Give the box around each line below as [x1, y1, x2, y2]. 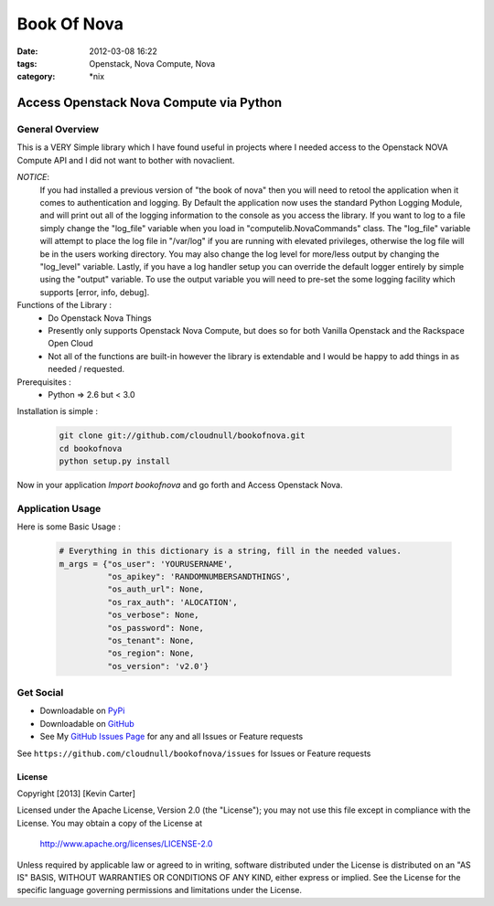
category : [16, 71, 56, 82]
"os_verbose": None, [106, 610, 200, 621]
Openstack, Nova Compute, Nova [89, 58, 216, 69]
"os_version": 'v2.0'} [106, 661, 209, 671]
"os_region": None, [106, 648, 195, 658]
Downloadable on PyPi [39, 705, 125, 717]
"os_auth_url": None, [106, 584, 205, 594]
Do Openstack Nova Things [48, 312, 152, 324]
